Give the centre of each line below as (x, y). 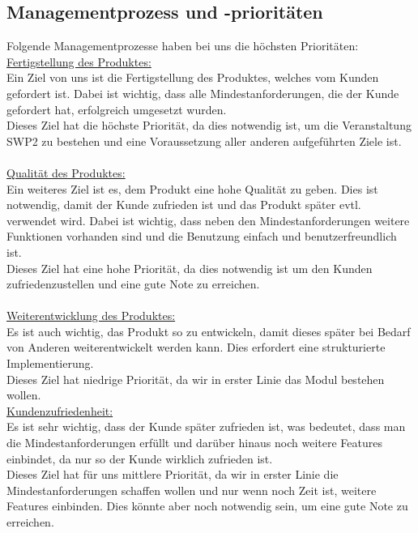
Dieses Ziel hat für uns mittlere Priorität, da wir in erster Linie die (173, 474)
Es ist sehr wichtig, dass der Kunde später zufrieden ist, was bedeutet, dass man (206, 426)
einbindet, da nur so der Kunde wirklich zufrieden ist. (140, 458)
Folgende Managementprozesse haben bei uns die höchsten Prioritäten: (183, 46)
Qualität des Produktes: (66, 172)
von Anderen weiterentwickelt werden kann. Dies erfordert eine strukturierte (196, 347)
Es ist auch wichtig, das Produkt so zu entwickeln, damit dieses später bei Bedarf (209, 331)
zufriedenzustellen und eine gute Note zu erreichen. (133, 284)
